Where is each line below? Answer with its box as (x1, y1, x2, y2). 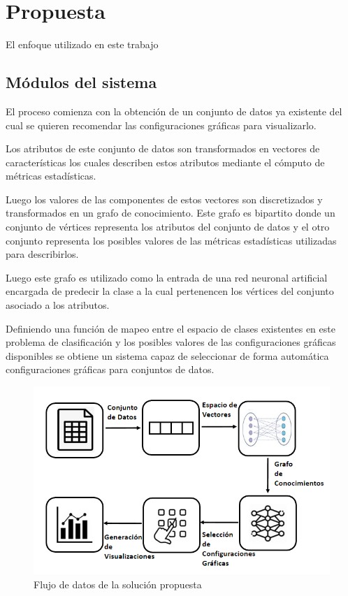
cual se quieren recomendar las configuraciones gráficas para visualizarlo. (6, 117, 317, 132)
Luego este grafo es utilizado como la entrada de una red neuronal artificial (6, 270, 328, 284)
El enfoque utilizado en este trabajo (6, 37, 159, 52)
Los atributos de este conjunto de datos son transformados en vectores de (6, 141, 320, 156)
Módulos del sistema (6, 71, 157, 93)
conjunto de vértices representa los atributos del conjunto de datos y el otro (6, 219, 330, 234)
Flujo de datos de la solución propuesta (34, 576, 202, 591)
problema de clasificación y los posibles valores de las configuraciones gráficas (6, 335, 336, 349)
